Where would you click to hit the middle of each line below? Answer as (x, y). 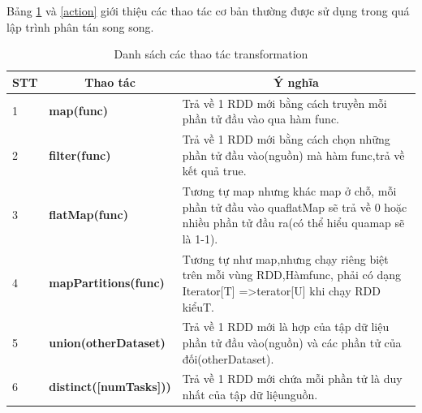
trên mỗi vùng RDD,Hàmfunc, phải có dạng (292, 275)
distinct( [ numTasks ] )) (110, 387)
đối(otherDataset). (228, 358)
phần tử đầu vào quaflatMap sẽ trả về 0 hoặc (295, 206)
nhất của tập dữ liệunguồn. (250, 394)
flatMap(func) (88, 215)
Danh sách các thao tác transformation (211, 54)
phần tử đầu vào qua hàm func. (261, 119)
